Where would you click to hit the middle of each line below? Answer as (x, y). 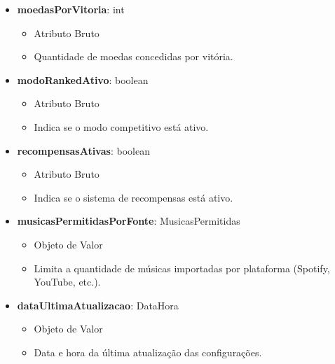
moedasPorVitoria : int (71, 9)
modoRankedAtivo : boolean (83, 79)
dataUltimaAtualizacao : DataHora (98, 305)
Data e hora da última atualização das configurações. (148, 352)
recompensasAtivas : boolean (83, 150)
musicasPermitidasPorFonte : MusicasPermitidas (129, 221)
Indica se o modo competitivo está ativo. (121, 126)
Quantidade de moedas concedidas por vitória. (134, 56)
